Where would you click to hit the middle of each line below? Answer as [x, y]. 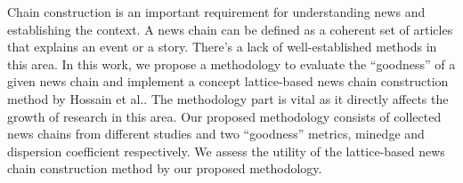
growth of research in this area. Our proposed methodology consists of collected [224, 116]
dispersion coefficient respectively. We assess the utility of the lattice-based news [226, 151]
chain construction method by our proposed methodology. [165, 168]
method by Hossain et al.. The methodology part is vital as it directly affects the [228, 98]
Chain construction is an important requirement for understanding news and [216, 12]
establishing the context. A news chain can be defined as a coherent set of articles [230, 29]
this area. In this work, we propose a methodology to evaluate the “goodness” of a [231, 64]
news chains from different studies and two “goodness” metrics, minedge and [216, 134]
